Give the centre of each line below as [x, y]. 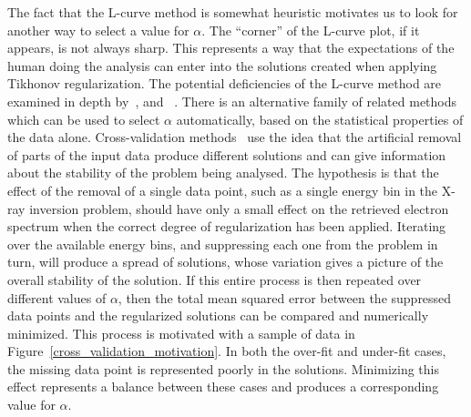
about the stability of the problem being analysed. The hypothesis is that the [223, 173]
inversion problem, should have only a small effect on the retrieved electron [239, 208]
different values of [57, 297]
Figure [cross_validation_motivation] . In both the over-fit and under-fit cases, [227, 351]
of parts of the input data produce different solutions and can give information [227, 154]
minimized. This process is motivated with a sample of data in [181, 333]
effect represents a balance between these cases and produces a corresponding [223, 386]
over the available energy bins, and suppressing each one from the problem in [223, 244]
